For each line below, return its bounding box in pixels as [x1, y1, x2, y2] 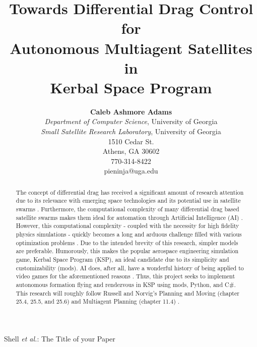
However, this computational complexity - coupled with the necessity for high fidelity [16, 221, 239, 230]
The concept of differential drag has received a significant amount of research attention [16, 188, 244, 196]
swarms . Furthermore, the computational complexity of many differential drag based [16, 205, 239, 213]
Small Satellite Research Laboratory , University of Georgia [41, 126, 221, 137]
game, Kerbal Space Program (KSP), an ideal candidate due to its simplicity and [16, 255, 229, 264]
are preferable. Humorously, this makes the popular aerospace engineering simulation [16, 247, 238, 255]
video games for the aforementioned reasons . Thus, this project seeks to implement [16, 272, 235, 280]
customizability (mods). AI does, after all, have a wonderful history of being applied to [16, 263, 244, 272]
